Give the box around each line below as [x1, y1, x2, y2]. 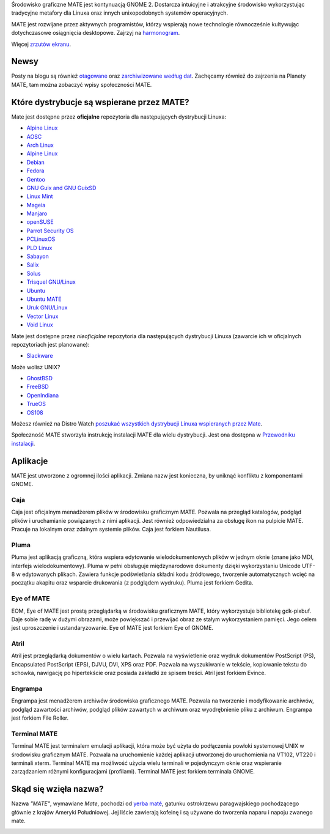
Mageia [26, 201, 46, 208]
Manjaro [26, 210, 48, 217]
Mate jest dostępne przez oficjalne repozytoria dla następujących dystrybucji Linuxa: [11, 113, 227, 120]
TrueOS [26, 400, 46, 408]
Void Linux [26, 321, 53, 328]
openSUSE [26, 218, 54, 226]
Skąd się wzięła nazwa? [11, 784, 104, 794]
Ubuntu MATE [26, 295, 62, 303]
